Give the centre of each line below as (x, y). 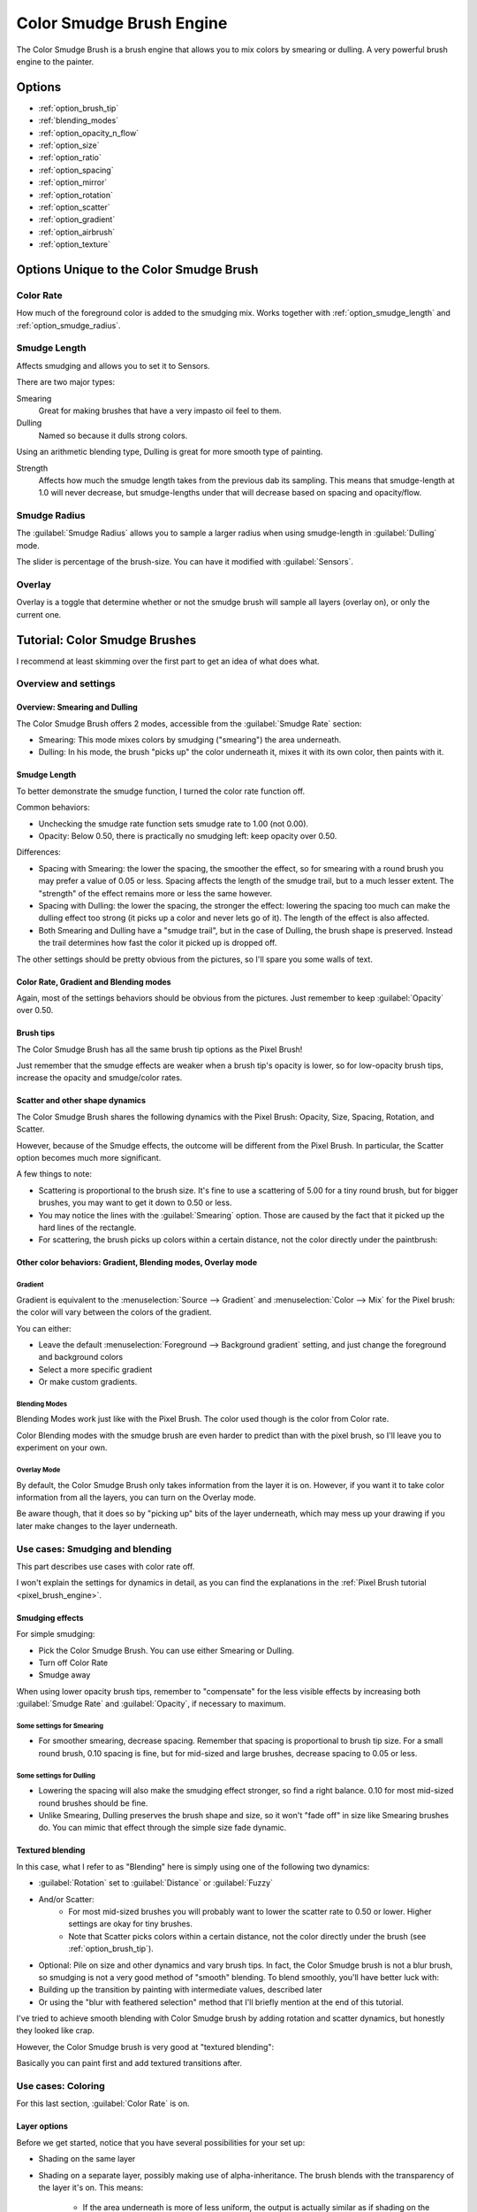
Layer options (42, 2126)
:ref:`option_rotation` (76, 195)
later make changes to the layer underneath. (97, 1525)
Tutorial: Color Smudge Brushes (106, 640)
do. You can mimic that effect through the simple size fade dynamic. (163, 1828)
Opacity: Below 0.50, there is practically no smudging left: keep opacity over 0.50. (188, 836)
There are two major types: (65, 382)
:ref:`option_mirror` (73, 182)
